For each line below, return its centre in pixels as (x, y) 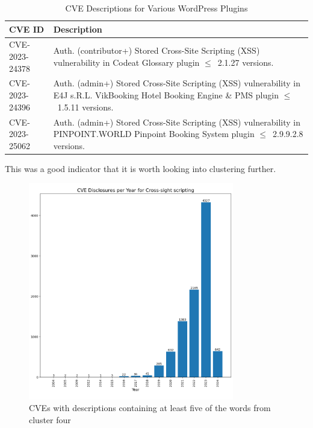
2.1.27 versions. (246, 62)
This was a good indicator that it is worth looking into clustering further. (141, 168)
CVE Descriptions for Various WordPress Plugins (156, 8)
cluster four (50, 420)
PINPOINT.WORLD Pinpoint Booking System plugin (154, 134)
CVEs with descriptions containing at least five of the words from (150, 408)
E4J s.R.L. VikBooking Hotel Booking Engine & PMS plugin (166, 95)
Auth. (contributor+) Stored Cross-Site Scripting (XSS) (156, 50)
